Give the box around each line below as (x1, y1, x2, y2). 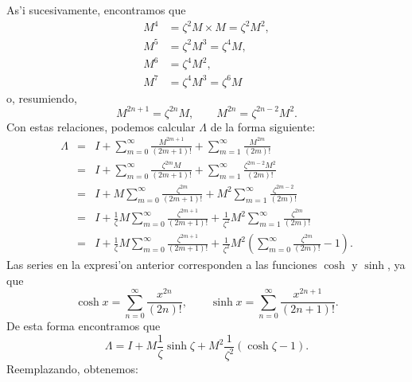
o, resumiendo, (6, 89, 77, 106)
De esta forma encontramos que (6, 318, 161, 334)
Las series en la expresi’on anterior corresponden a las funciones (6, 256, 317, 273)
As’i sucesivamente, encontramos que (6, 2, 186, 18)
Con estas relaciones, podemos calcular (6, 118, 196, 134)
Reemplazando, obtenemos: (6, 361, 138, 377)
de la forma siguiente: (210, 118, 316, 134)
